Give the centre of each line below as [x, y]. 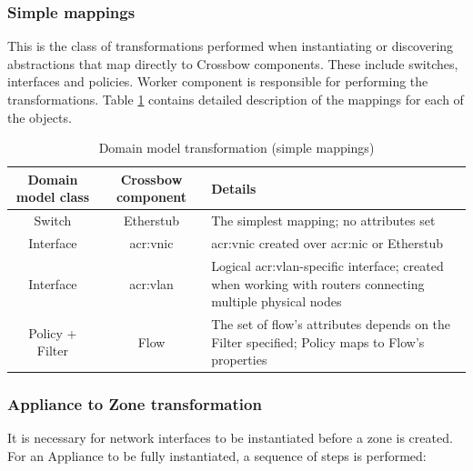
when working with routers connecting [318, 283]
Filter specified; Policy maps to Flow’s [318, 341]
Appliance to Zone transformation [135, 404]
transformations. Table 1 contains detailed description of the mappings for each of [236, 99]
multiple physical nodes [277, 301]
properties [239, 360]
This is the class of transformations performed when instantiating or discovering [231, 46]
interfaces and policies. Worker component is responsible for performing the [218, 81]
